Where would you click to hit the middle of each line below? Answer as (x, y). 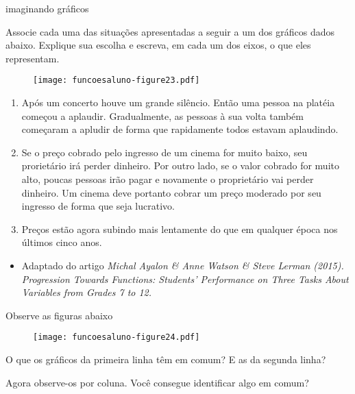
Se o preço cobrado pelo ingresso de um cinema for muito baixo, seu (164, 152)
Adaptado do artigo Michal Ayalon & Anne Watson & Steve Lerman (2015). (183, 265)
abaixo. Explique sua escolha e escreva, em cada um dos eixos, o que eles (158, 45)
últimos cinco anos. (62, 242)
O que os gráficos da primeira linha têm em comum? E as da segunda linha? (166, 359)
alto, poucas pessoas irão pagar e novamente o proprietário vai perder (168, 179)
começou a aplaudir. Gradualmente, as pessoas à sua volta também (162, 115)
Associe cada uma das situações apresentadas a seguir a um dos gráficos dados (170, 31)
